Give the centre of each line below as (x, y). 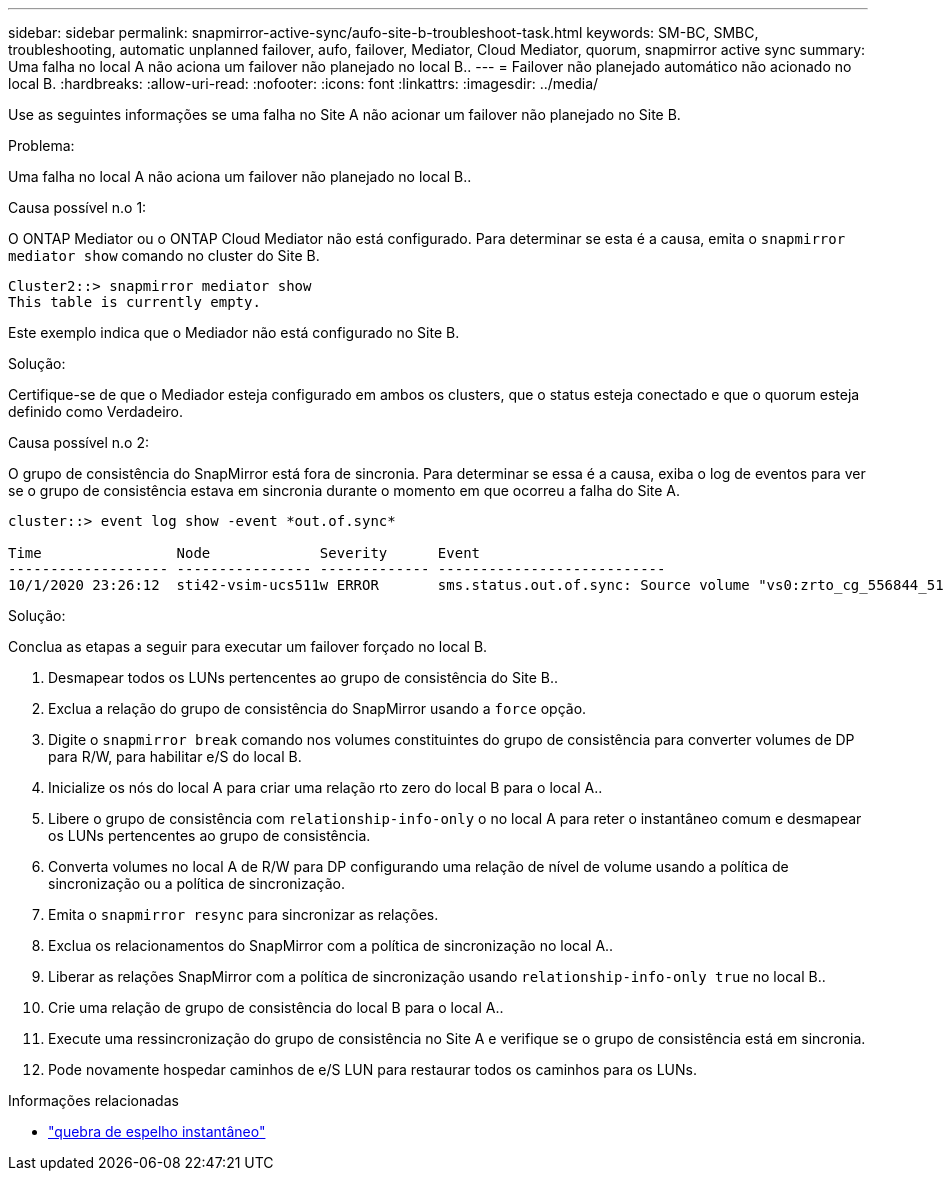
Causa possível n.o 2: (78, 442)
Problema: (41, 145)
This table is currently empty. (134, 302)
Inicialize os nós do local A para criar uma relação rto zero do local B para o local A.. (325, 787)
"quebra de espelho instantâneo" (157, 1131)
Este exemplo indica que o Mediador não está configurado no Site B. (234, 332)
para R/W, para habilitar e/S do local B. (175, 756)
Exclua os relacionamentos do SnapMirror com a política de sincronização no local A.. (331, 945)
